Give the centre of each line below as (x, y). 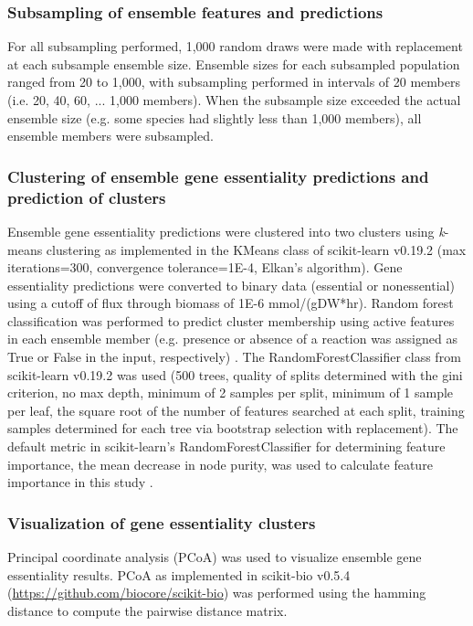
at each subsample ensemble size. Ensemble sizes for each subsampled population (234, 64)
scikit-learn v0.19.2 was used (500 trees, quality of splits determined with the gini (235, 374)
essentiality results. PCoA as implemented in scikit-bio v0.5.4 (179, 574)
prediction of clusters (87, 197)
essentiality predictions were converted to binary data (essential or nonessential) (231, 285)
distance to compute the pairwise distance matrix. (147, 610)
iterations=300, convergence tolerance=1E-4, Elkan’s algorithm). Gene (205, 267)
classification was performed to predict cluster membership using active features (231, 320)
